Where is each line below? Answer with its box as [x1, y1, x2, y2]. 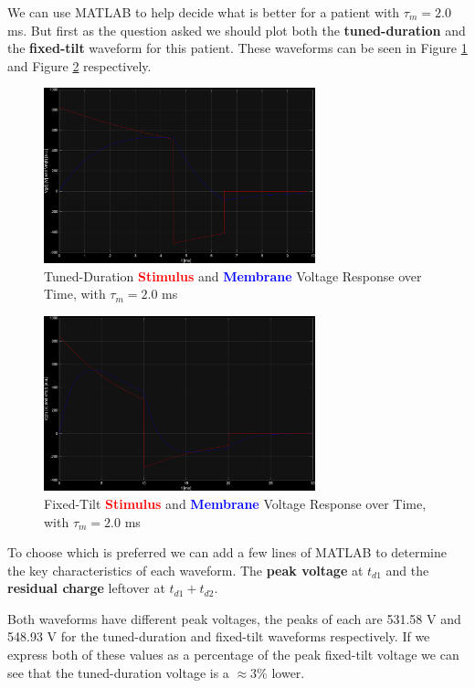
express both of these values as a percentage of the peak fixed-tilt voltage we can [7, 645, 459, 664]
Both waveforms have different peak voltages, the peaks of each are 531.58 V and [7, 609, 461, 628]
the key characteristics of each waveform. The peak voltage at [7, 560, 364, 579]
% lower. [257, 662, 305, 682]
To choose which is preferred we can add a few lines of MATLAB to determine [7, 543, 447, 562]
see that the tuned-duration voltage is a [7, 662, 229, 682]
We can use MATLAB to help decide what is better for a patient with [7, 3, 400, 21]
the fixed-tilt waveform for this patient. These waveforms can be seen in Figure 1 [7, 38, 468, 58]
